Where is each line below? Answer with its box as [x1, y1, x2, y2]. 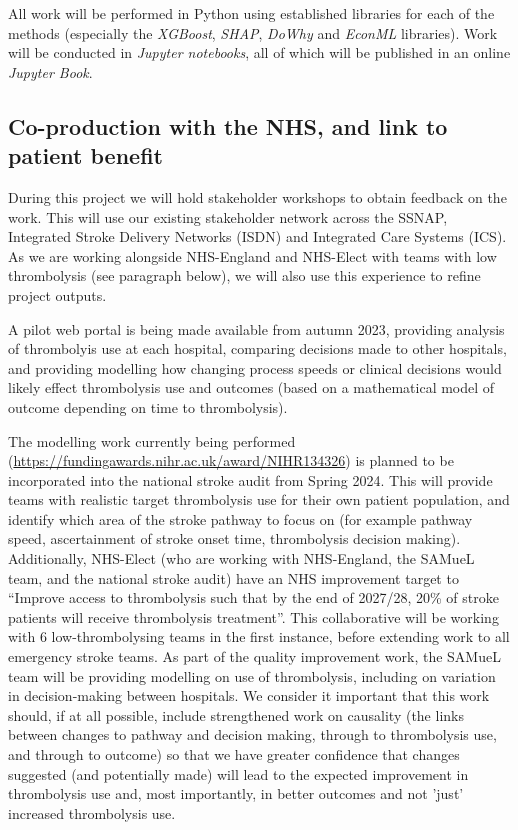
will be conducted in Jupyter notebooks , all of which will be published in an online [8, 42, 511, 63]
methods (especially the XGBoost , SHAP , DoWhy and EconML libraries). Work [8, 22, 498, 43]
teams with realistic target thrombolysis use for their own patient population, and [8, 489, 510, 510]
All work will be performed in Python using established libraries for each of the [8, 3, 495, 23]
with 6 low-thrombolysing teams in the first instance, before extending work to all [8, 626, 510, 647]
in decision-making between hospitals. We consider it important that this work [8, 685, 490, 706]
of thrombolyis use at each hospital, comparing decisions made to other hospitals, [8, 338, 507, 359]
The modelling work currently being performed [8, 430, 296, 451]
